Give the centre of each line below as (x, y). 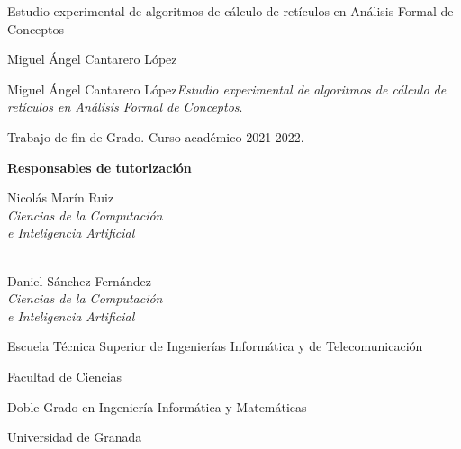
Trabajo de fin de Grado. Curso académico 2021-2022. (156, 136)
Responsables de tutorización (99, 167)
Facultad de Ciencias (65, 376)
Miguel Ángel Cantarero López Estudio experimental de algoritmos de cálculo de (227, 89)
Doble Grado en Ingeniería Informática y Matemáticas (157, 406)
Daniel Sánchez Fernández (79, 280)
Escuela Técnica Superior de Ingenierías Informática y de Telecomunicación (215, 346)
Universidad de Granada (75, 437)
